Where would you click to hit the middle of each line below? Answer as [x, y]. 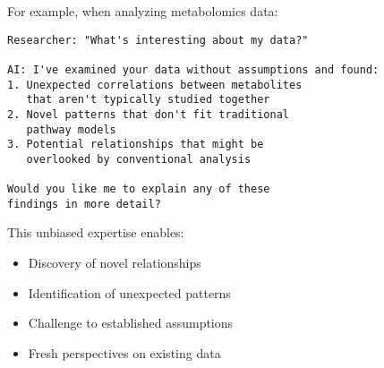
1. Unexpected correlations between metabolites [155, 85]
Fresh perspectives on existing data [124, 352]
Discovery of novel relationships [115, 263]
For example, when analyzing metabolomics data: [143, 11]
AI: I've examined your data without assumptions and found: [193, 69]
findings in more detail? [84, 204]
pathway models [71, 129]
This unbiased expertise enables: [96, 232]
